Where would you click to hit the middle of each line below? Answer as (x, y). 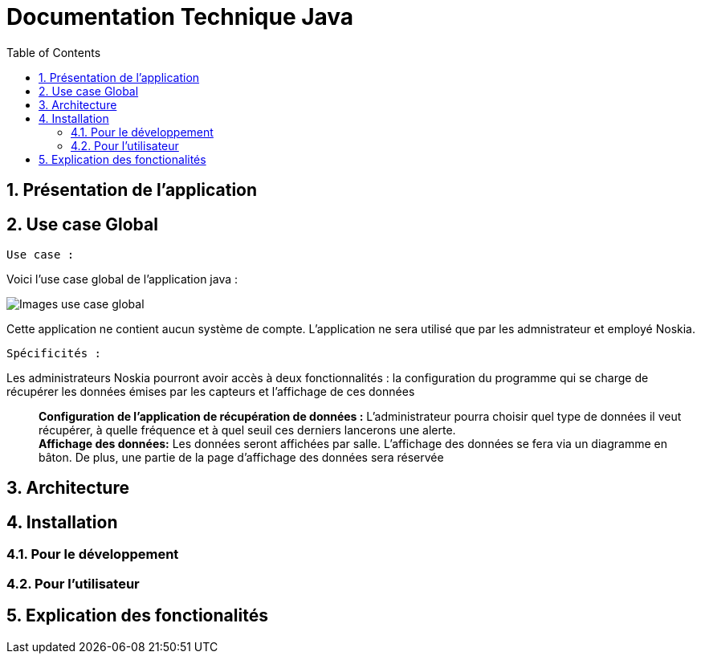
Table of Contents (54, 52)
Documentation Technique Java (180, 17)
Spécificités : (54, 354)
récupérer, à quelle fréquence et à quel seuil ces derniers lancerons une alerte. (247, 430)
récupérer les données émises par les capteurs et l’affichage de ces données (211, 392)
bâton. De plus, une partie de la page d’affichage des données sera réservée (241, 458)
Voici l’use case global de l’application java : (122, 279)
